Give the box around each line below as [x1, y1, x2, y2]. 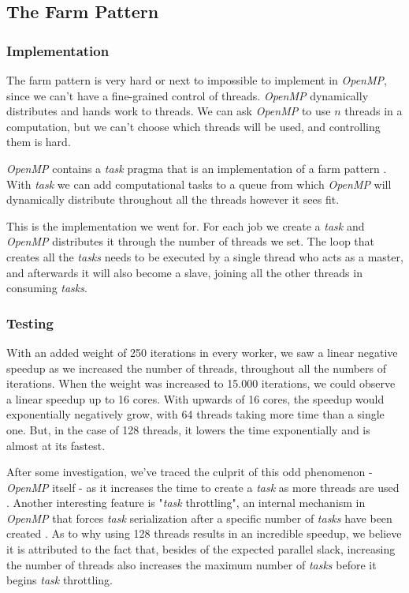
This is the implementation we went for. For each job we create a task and [6, 217, 365, 234]
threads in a [344, 103, 403, 119]
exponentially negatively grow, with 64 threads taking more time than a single [6, 406, 385, 422]
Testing [6, 313, 54, 332]
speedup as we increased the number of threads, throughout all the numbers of [6, 359, 387, 376]
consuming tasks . [6, 280, 87, 296]
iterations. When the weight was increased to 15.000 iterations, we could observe [6, 375, 396, 392]
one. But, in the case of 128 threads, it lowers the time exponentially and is [6, 421, 370, 437]
